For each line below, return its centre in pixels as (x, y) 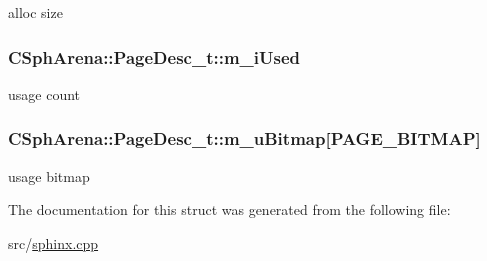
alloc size (35, 12)
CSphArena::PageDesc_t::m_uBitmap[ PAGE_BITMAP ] (244, 138)
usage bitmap (49, 175)
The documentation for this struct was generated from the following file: (229, 209)
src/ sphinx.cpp (53, 242)
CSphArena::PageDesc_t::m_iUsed (154, 56)
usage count (44, 93)
